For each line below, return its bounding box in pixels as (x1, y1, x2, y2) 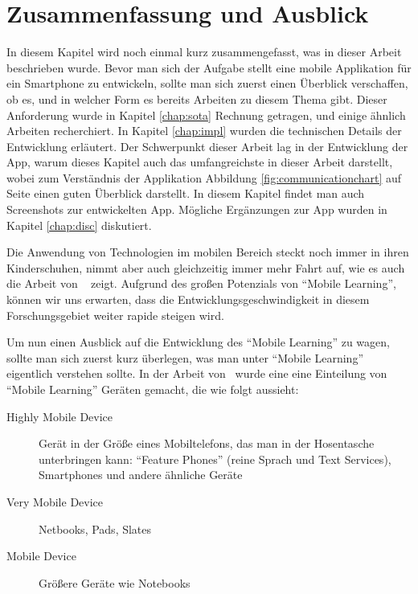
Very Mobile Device (6, 493, 104, 510)
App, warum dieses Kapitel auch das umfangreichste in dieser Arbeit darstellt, (6, 154, 393, 170)
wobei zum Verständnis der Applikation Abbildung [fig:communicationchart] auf (6, 169, 402, 186)
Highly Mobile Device (6, 408, 113, 424)
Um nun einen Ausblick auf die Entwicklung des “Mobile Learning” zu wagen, (6, 334, 390, 350)
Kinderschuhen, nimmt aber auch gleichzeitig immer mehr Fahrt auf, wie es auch (6, 259, 405, 276)
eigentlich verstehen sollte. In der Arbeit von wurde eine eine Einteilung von (6, 365, 387, 382)
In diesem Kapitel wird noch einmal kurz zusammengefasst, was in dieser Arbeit (6, 43, 402, 60)
